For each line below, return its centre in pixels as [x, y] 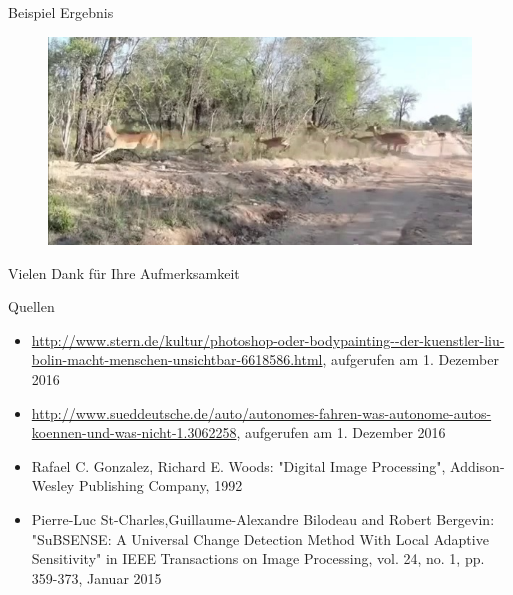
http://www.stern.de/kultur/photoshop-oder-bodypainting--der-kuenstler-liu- [268, 339]
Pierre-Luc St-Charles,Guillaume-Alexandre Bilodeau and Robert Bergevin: [263, 518]
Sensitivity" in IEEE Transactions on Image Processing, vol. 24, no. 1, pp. [258, 558]
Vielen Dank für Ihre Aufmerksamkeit [124, 272]
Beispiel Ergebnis [61, 12]
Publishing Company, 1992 [160, 485]
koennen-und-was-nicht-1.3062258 [134, 432]
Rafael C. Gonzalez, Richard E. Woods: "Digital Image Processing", [238, 465]
